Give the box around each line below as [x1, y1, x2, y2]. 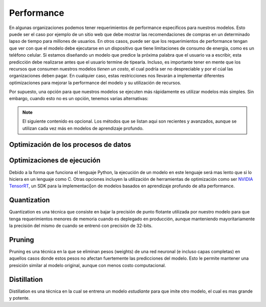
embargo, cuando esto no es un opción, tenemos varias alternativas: [9, 96, 149, 102]
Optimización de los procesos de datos [9, 140, 132, 149]
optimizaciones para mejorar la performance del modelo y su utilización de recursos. [9, 79, 182, 86]
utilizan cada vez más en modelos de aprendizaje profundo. [22, 125, 144, 131]
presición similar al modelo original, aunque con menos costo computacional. [9, 262, 166, 268]
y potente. [9, 295, 30, 301]
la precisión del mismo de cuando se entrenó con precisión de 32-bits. [9, 223, 153, 229]
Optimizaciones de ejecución [9, 156, 100, 165]
